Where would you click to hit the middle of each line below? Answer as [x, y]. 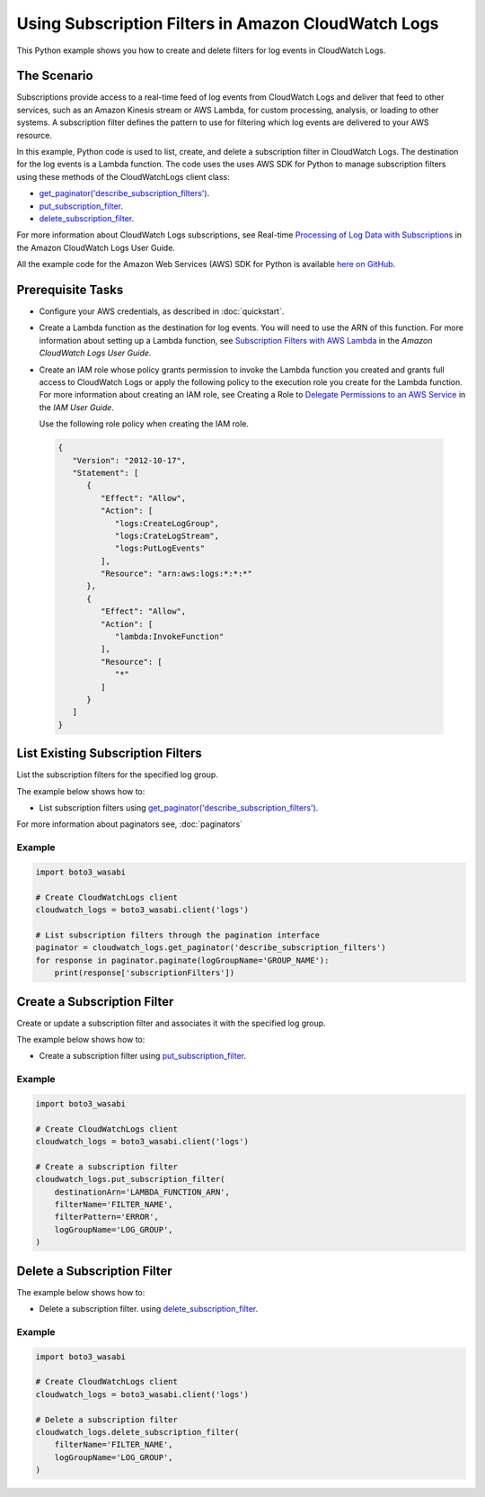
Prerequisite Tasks [70, 289]
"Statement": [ [106, 473]
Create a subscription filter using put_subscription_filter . [143, 1056]
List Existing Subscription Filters [109, 753]
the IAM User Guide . [76, 407]
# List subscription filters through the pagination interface [178, 935]
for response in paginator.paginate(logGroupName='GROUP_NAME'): [182, 960]
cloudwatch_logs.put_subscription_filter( [130, 1179]
